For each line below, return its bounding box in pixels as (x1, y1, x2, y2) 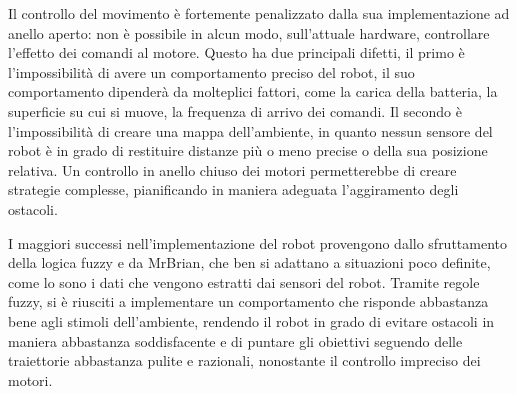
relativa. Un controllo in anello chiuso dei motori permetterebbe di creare (8, 159, 457, 180)
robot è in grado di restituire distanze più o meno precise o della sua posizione (8, 140, 488, 161)
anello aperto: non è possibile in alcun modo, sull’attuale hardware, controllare (8, 22, 490, 43)
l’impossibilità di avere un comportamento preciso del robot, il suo (8, 61, 415, 82)
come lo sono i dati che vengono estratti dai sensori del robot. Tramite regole (8, 271, 480, 292)
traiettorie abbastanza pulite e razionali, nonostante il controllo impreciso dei (8, 350, 481, 371)
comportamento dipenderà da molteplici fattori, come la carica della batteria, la (8, 81, 498, 102)
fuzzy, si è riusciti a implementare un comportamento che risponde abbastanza (8, 291, 489, 312)
